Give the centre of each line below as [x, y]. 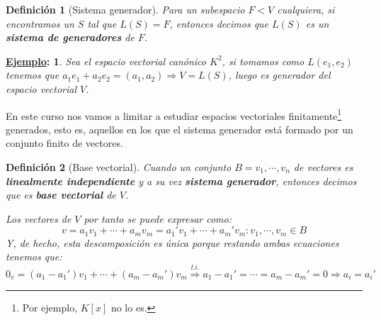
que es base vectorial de [61, 195]
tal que [102, 23]
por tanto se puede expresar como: [158, 218]
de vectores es [323, 167]
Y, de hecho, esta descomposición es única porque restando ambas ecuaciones [172, 242]
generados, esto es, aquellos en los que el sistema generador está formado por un [180, 129]
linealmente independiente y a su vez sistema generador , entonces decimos [181, 181]
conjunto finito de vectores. [64, 143]
